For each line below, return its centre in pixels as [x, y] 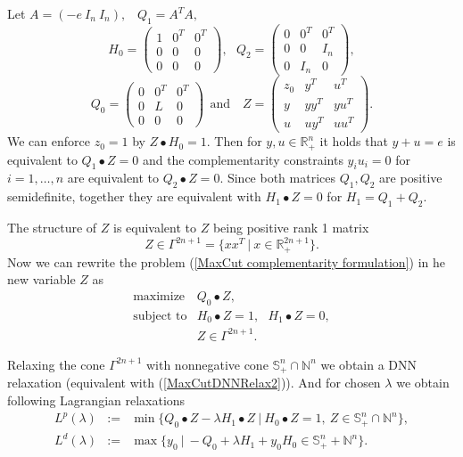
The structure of [52, 228]
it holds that [354, 141]
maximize [159, 297]
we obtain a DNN [369, 364]
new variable [41, 279]
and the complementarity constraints [243, 159]
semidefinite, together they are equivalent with [134, 196]
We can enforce [49, 141]
